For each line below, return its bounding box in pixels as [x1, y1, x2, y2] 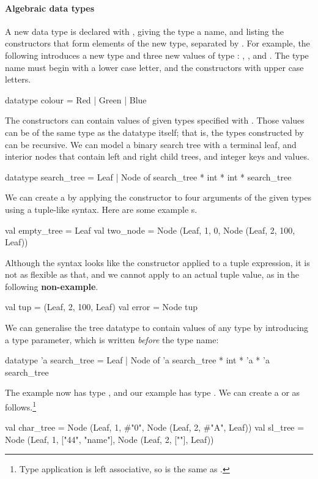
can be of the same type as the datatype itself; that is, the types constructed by [5, 125, 304, 138]
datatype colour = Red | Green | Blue [5, 93, 147, 106]
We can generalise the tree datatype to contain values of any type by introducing [5, 321, 309, 334]
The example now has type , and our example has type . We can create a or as [5, 386, 300, 399]
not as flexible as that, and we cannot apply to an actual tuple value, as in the [5, 268, 299, 281]
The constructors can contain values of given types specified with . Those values [5, 114, 305, 127]
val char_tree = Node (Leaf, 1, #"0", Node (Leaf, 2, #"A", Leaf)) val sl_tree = [5, 421, 305, 434]
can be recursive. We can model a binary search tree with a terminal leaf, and [5, 138, 297, 150]
